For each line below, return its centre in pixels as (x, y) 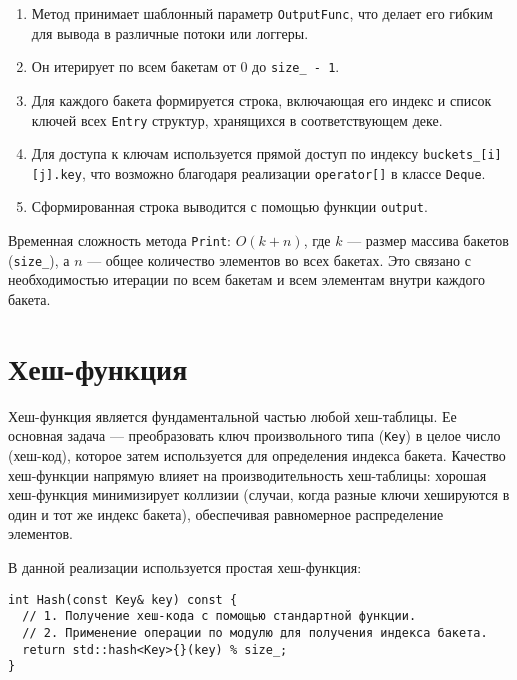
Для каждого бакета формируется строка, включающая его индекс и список (261, 99)
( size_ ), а (39, 259)
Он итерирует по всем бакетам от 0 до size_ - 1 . (185, 66)
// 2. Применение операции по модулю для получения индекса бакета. (255, 632)
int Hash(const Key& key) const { (123, 599)
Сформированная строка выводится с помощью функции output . (229, 206)
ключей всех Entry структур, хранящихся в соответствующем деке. (237, 119)
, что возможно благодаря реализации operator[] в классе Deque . (283, 172)
